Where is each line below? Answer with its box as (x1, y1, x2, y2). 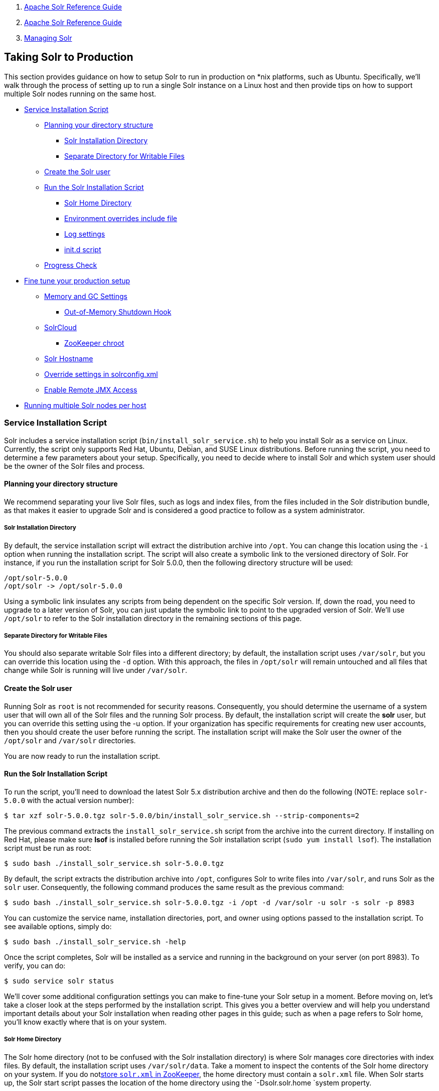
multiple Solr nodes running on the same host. (4, 89, 157, 98)
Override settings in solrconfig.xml (44, 369, 158, 378)
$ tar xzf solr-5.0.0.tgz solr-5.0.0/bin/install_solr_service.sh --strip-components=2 (4, 811, 360, 820)
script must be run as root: (4, 843, 91, 852)
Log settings (64, 229, 105, 238)
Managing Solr (24, 34, 72, 42)
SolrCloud (44, 323, 77, 332)
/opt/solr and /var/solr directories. (4, 736, 136, 745)
